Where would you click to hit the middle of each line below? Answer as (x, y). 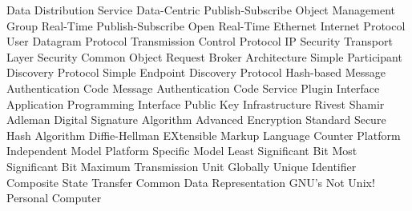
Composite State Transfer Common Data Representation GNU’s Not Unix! (191, 182)
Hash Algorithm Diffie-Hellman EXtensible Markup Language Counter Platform (204, 135)
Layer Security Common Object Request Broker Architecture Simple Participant (204, 56)
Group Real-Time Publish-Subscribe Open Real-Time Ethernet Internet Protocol (206, 25)
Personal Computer (54, 198)
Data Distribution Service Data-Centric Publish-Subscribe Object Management (201, 10)
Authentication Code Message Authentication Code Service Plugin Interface (193, 88)
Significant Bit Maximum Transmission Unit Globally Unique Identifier (182, 166)
